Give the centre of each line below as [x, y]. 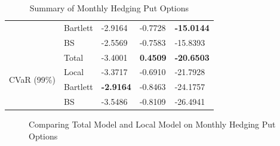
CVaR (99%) [32, 79]
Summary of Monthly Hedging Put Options [109, 8]
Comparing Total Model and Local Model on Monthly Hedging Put [152, 124]
